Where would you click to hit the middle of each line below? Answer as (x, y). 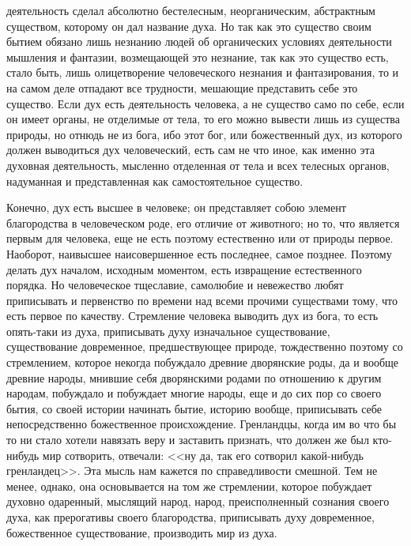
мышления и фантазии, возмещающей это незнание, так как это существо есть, (198, 56)
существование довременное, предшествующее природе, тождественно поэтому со (205, 346)
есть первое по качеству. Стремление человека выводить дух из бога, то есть (192, 316)
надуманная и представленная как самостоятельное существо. (155, 181)
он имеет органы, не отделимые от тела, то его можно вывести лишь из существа (204, 119)
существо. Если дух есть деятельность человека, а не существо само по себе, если (205, 103)
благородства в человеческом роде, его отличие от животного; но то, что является (203, 222)
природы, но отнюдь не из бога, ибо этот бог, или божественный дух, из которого (204, 134)
